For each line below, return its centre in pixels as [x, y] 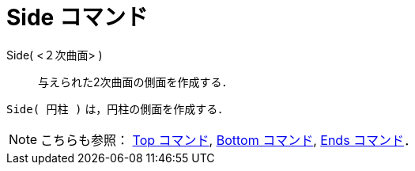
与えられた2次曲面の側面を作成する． [136, 82]
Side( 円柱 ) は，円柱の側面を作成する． [118, 108]
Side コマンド [77, 17]
